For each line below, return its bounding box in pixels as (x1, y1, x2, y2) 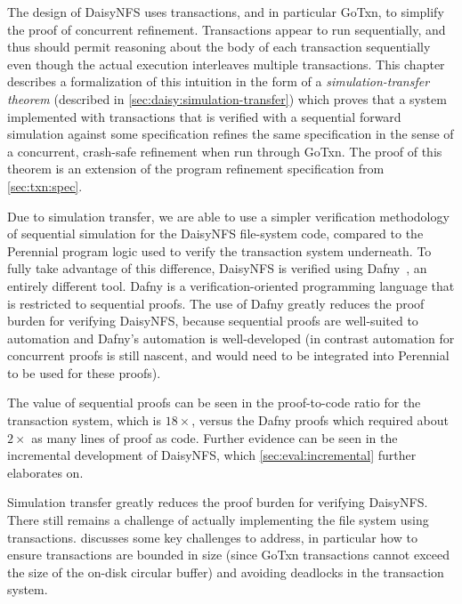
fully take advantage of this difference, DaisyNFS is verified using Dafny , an (7, 259, 427, 278)
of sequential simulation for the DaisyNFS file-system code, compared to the (7, 224, 424, 243)
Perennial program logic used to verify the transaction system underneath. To (7, 241, 432, 260)
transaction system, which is (7, 411, 161, 430)
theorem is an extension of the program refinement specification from (7, 159, 385, 178)
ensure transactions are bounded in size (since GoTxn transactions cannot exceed (7, 545, 450, 564)
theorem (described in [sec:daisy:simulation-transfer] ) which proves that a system (7, 89, 447, 108)
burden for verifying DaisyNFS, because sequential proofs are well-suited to (7, 311, 418, 330)
